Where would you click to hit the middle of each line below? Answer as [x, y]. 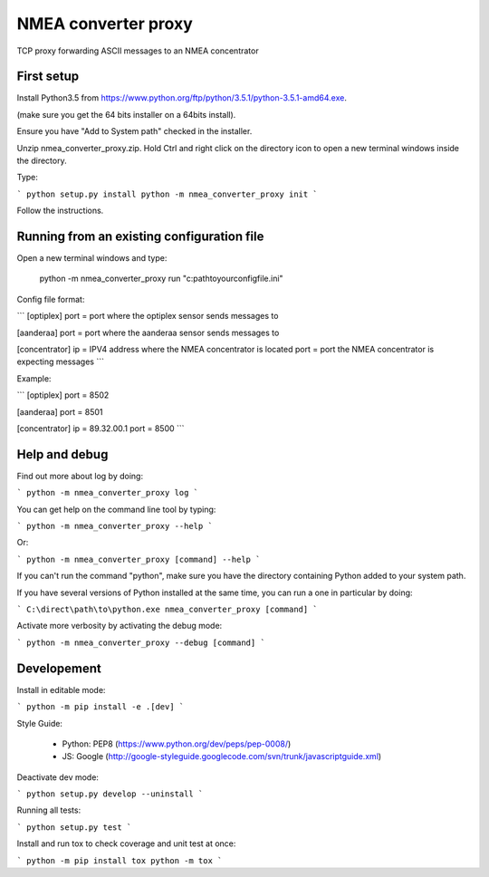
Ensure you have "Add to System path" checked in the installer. [134, 131]
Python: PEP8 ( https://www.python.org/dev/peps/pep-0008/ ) [177, 744]
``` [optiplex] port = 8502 [63, 395]
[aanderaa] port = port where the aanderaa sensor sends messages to [148, 332]
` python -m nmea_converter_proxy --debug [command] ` [141, 642]
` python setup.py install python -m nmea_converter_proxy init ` [168, 194]
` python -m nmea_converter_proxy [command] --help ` [139, 559]
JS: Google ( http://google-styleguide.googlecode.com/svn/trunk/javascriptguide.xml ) [222, 757]
